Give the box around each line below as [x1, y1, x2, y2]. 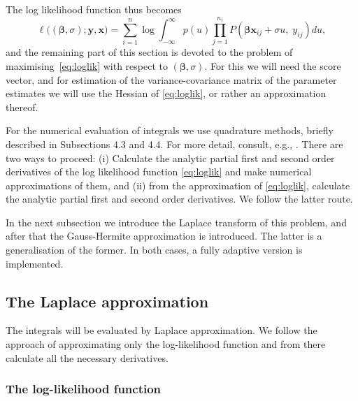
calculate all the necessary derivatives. [6, 350, 169, 365]
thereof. [6, 99, 38, 114]
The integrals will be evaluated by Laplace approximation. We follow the [6, 323, 317, 337]
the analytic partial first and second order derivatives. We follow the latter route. [6, 191, 353, 206]
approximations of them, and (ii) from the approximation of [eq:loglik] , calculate [6, 177, 350, 192]
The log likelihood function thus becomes [6, 2, 182, 16]
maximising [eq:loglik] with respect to [6, 58, 168, 73]
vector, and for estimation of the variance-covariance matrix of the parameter [6, 72, 337, 87]
